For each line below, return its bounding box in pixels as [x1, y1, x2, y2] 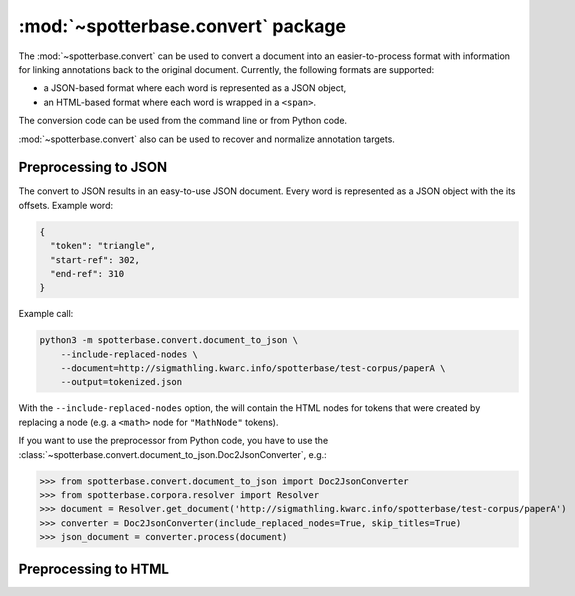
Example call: [18, 308, 74, 320]
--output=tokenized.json [60, 376, 183, 388]
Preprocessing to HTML [18, 560, 170, 577]
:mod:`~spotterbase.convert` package [18, 15, 347, 37]
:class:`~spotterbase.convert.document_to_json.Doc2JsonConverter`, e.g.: [18, 448, 327, 460]
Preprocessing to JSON [18, 159, 168, 176]
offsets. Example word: [18, 199, 114, 211]
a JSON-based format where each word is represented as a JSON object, [43, 82, 347, 94]
